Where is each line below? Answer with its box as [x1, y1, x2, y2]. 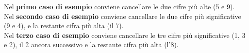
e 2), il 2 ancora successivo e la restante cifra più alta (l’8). [4, 39, 179, 50]
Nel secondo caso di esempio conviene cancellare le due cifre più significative [4, 11, 241, 21]
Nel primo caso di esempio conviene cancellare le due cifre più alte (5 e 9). [4, 1, 235, 11]
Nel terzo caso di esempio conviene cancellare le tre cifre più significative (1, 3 [4, 30, 246, 40]
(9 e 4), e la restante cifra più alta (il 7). [4, 20, 124, 31]
